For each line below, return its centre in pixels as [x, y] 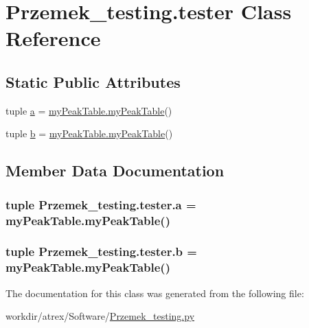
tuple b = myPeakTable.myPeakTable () [89, 133]
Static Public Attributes [93, 81]
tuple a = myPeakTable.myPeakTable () [89, 110]
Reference [53, 38]
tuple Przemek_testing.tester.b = [101, 251]
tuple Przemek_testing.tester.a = [101, 204]
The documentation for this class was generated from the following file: [155, 293]
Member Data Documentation [115, 171]
